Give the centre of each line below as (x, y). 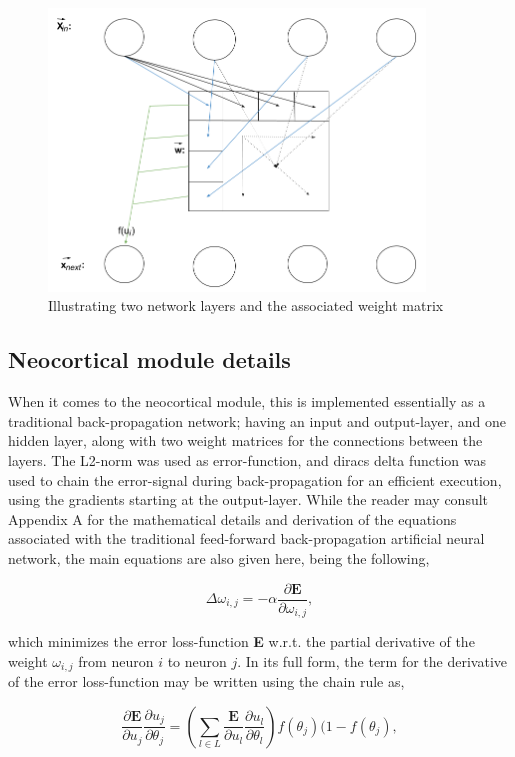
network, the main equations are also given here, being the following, (219, 557)
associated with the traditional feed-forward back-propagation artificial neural (246, 538)
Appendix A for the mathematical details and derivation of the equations (232, 518)
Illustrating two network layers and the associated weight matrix (246, 305)
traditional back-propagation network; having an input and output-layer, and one (257, 420)
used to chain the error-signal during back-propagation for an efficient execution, (255, 479)
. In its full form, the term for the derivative (372, 660)
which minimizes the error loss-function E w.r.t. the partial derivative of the (241, 641)
